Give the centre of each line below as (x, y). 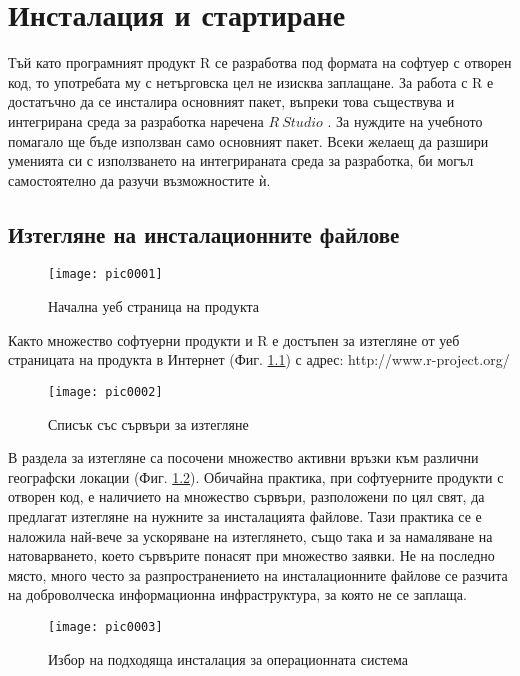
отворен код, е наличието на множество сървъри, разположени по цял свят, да (246, 496)
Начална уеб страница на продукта (154, 306)
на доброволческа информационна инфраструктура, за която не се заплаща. (237, 594)
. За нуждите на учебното (405, 120)
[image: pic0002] (105, 391)
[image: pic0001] (105, 274)
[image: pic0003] (105, 626)
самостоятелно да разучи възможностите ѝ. (139, 179)
